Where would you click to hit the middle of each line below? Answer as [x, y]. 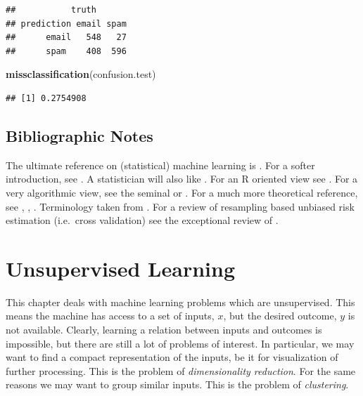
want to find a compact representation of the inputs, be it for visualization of [172, 357]
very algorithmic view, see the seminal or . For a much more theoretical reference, [182, 192]
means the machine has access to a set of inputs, [110, 316]
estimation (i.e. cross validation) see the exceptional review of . [142, 220]
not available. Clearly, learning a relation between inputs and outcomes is [164, 330]
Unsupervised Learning [120, 268]
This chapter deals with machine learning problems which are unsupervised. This [180, 302]
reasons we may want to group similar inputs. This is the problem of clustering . [177, 384]
